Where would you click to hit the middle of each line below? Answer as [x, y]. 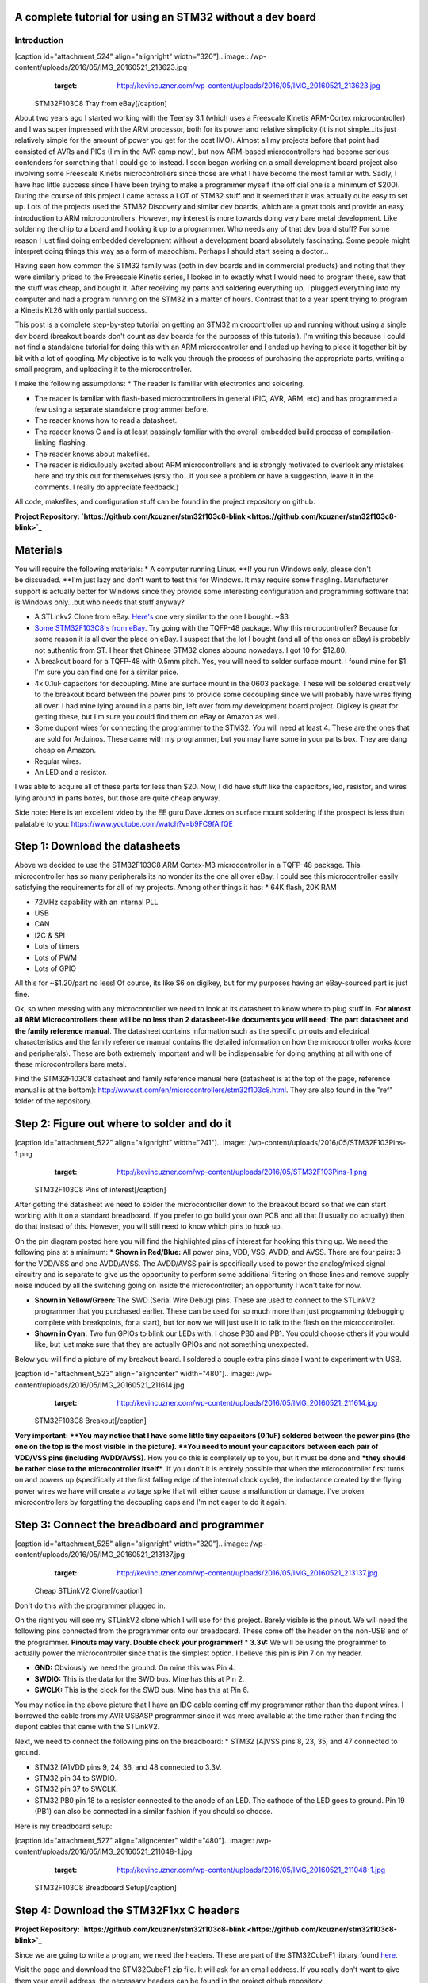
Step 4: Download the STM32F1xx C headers [127, 1910]
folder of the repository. [53, 1101]
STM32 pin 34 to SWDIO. [76, 1778]
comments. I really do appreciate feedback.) [107, 487]
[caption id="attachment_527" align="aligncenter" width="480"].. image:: [134, 1840]
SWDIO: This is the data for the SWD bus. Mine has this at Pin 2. [139, 1678]
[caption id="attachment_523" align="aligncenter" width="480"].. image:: [135, 1374]
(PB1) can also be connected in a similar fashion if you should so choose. [154, 1812]
